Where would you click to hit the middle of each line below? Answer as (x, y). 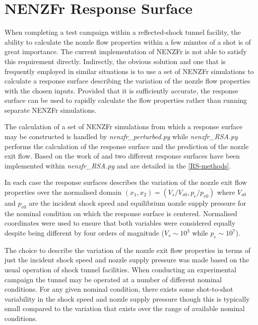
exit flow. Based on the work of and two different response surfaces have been (122, 156)
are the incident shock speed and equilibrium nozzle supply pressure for (137, 203)
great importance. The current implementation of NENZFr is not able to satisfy (126, 51)
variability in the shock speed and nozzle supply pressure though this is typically (127, 298)
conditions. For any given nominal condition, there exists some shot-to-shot (119, 289)
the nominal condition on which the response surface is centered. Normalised (121, 213)
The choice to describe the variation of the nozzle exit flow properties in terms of (128, 250)
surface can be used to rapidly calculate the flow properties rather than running (126, 100)
